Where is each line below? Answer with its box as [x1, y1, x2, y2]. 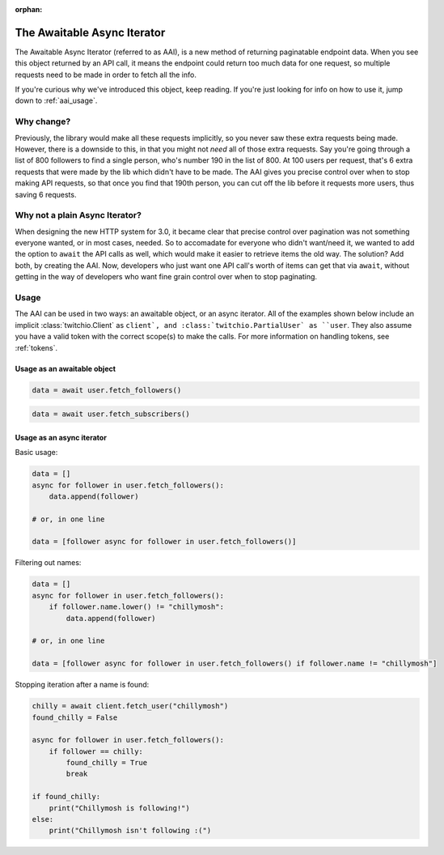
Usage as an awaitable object [15, 364, 116, 373]
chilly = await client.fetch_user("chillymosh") [32, 701, 229, 711]
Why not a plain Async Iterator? [15, 210, 142, 221]
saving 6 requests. [15, 189, 77, 199]
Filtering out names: [15, 558, 82, 568]
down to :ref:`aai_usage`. [15, 96, 98, 105]
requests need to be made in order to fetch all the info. [15, 70, 197, 79]
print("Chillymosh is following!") [49, 803, 190, 813]
